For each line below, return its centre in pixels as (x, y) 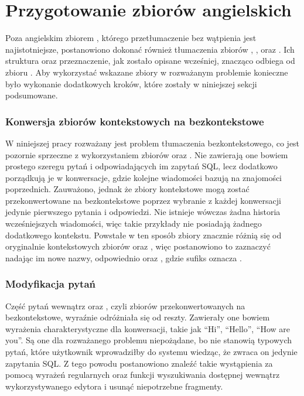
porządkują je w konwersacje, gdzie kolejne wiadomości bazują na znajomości (144, 177)
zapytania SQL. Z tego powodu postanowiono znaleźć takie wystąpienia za (139, 363)
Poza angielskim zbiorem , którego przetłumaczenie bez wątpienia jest (131, 38)
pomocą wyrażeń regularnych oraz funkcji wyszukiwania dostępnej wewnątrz (143, 375)
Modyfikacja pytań (50, 284)
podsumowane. (32, 95)
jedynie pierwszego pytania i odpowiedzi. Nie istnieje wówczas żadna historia (143, 212)
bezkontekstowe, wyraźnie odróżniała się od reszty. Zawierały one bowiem (138, 317)
